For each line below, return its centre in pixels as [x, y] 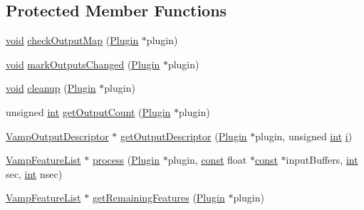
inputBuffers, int [322, 160]
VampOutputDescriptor [57, 136]
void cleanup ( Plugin [51, 88]
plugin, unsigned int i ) [304, 136]
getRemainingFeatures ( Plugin [158, 198]
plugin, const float [207, 160]
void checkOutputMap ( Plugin [72, 40]
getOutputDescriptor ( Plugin [184, 136]
